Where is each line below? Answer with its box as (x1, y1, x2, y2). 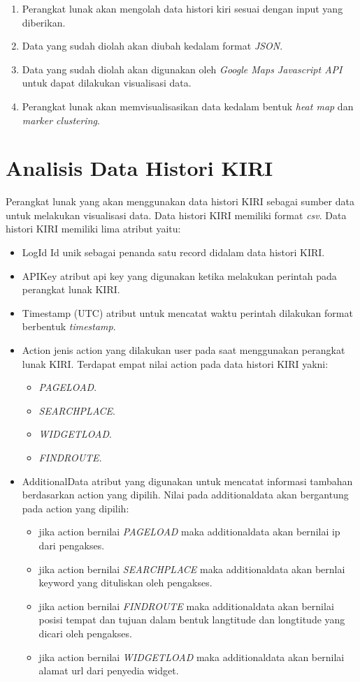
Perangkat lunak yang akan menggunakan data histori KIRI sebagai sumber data (6, 194, 354, 209)
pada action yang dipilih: (22, 501, 129, 515)
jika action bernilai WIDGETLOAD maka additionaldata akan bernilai (38, 649, 345, 664)
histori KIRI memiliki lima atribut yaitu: (6, 221, 181, 236)
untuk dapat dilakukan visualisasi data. (22, 75, 192, 90)
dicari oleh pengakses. (38, 625, 132, 640)
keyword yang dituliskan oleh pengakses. (38, 575, 213, 590)
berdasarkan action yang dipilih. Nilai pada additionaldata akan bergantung (22, 487, 349, 502)
